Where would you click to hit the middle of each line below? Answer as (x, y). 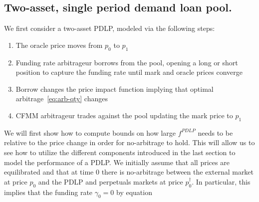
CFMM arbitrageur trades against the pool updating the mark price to (124, 115)
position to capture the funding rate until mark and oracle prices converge (129, 72)
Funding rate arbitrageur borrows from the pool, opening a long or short (127, 62)
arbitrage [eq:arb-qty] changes (62, 99)
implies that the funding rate (48, 192)
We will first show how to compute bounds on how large (90, 132)
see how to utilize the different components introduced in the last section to (120, 152)
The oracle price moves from (59, 45)
